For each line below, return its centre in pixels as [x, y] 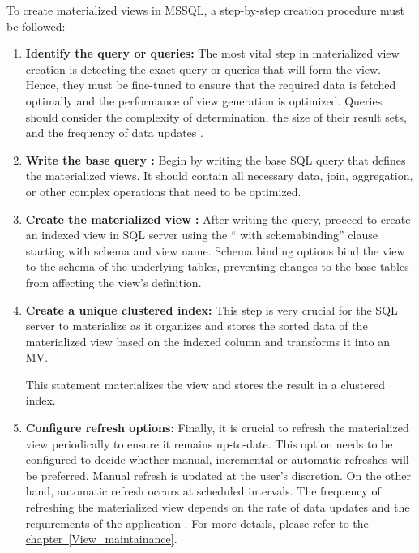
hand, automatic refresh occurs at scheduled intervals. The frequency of [203, 491]
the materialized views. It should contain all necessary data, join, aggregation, [219, 176]
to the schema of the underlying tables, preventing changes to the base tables [217, 266]
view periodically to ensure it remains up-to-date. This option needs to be [209, 443]
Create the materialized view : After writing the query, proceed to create [218, 219]
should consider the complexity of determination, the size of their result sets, [216, 116]
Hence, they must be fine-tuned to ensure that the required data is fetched [211, 85]
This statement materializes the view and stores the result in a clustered [205, 384]
